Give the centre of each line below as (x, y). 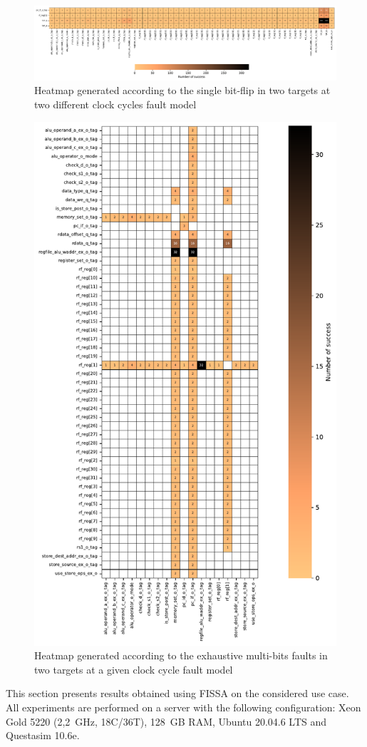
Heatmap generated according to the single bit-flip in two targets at (182, 90)
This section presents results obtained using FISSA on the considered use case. (177, 693)
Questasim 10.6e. (43, 735)
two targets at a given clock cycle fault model (134, 669)
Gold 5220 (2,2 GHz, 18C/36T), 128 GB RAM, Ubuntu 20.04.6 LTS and (166, 721)
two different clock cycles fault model (115, 104)
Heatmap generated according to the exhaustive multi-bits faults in (181, 655)
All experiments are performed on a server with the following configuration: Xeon (183, 707)
